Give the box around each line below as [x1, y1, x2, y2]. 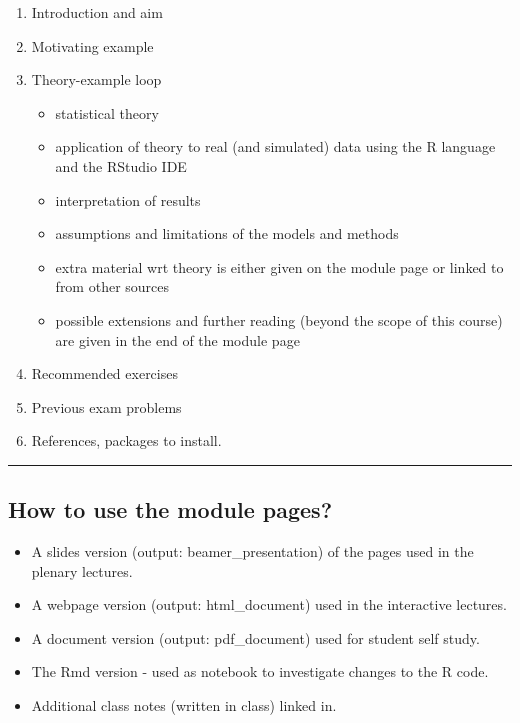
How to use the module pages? [8, 494, 333, 525]
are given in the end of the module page [55, 329, 300, 350]
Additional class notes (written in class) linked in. [31, 695, 337, 716]
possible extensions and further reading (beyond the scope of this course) [55, 309, 503, 330]
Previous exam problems [31, 396, 182, 417]
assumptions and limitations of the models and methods [55, 223, 399, 244]
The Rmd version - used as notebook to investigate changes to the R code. [31, 661, 489, 682]
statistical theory [55, 102, 159, 123]
